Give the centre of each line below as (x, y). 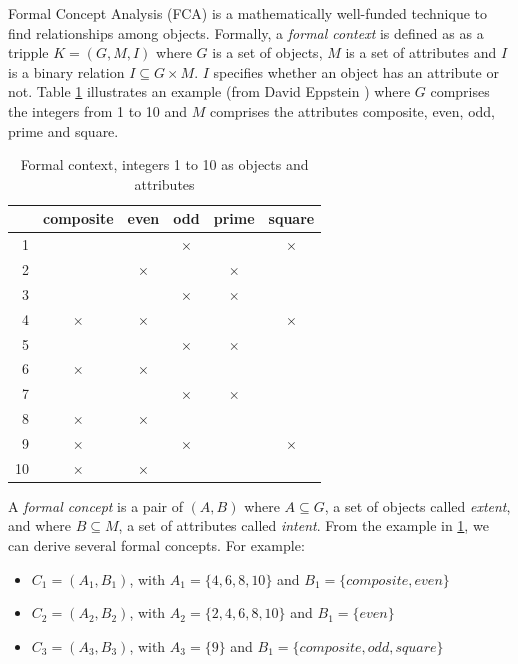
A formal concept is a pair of (95, 505)
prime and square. (63, 130)
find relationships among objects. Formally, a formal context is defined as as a (246, 32)
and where (40, 525)
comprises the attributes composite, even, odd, (352, 110)
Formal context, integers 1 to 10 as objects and (164, 164)
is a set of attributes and (421, 52)
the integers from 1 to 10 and (98, 110)
